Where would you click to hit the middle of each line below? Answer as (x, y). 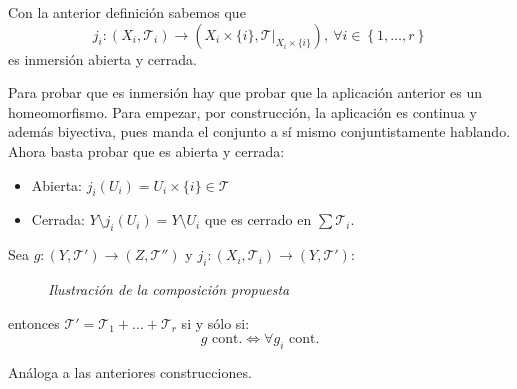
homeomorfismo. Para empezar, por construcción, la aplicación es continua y (242, 111)
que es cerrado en (258, 219)
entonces (34, 322)
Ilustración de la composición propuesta (169, 288)
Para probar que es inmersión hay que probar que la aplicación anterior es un (245, 92)
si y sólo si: (215, 322)
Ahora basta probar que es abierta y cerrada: (146, 150)
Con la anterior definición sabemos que (127, 12)
